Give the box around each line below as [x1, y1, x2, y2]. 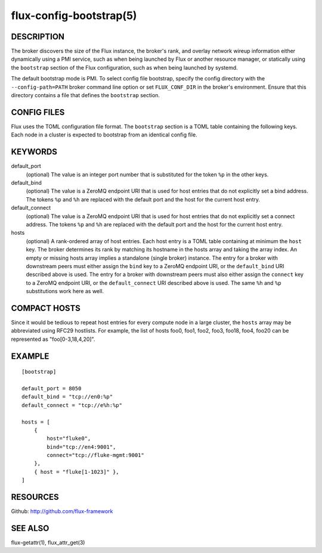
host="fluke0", [47, 435, 91, 442]
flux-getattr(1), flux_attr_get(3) [11, 539, 85, 546]
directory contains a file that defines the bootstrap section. [11, 92, 160, 99]
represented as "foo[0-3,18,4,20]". [11, 335, 95, 343]
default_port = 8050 [21, 385, 82, 392]
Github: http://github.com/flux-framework [11, 508, 113, 515]
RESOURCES [11, 492, 59, 502]
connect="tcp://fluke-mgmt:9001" [47, 452, 144, 459]
